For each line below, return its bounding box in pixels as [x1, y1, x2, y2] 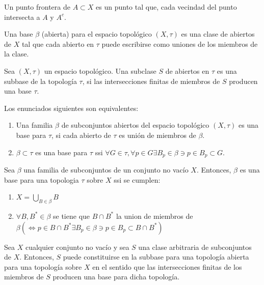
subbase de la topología [4, 75, 77, 86]
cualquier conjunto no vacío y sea [25, 241, 129, 252]
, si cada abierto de [51, 129, 111, 140]
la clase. [4, 48, 29, 59]
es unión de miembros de [119, 129, 196, 140]
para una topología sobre [4, 261, 82, 272]
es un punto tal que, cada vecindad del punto [96, 2, 237, 12]
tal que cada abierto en [21, 38, 94, 49]
